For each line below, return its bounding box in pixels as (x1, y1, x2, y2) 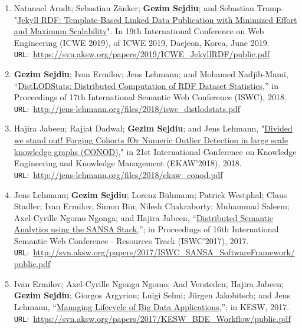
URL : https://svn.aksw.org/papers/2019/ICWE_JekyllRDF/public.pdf (14, 48, 270, 60)
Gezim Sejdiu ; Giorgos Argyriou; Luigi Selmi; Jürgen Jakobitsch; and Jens (14, 289, 291, 301)
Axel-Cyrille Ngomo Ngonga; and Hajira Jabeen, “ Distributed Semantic (14, 211, 274, 223)
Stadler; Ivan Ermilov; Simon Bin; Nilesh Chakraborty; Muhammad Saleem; (14, 200, 290, 212)
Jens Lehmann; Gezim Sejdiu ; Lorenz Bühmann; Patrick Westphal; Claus (14, 188, 287, 200)
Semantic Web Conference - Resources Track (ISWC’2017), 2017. (14, 234, 249, 246)
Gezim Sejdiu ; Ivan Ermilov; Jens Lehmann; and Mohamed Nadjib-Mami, (14, 68, 288, 80)
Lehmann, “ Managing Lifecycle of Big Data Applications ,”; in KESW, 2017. (14, 300, 290, 312)
